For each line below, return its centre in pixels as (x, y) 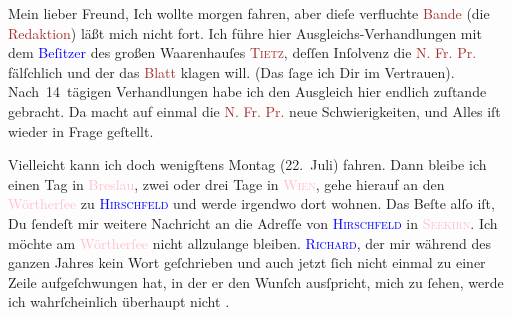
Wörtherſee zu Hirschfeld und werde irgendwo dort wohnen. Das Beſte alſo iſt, (251, 203)
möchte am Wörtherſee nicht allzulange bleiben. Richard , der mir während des (250, 242)
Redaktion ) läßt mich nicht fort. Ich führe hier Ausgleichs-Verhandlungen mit (245, 32)
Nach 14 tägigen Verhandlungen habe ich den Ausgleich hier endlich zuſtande (247, 91)
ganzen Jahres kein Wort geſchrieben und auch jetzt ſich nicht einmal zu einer (247, 262)
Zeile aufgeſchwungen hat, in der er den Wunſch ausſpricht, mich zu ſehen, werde (256, 281)
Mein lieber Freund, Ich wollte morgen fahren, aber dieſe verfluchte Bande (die (249, 13)
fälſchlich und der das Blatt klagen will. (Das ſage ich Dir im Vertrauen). (231, 71)
